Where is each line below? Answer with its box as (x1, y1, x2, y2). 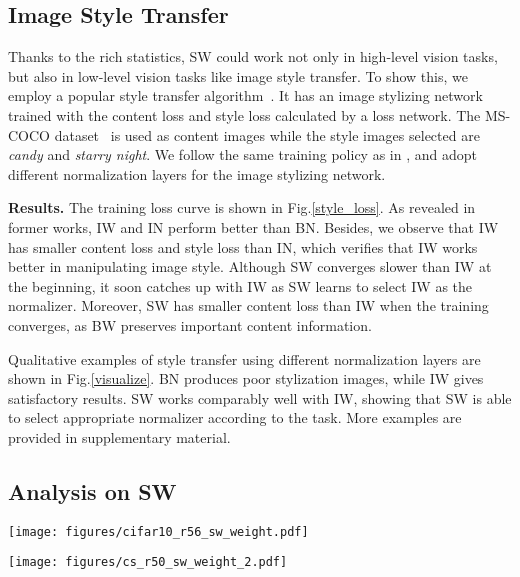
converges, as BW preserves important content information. (8, 314, 372, 335)
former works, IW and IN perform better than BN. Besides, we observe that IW (8, 216, 499, 237)
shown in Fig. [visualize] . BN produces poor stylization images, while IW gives (8, 368, 484, 389)
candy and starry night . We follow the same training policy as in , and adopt (8, 144, 477, 165)
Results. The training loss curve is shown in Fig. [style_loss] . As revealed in (8, 197, 476, 218)
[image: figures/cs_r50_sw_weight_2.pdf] (8, 555, 288, 570)
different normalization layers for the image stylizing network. (8, 163, 386, 184)
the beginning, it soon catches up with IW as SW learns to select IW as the (8, 275, 473, 296)
